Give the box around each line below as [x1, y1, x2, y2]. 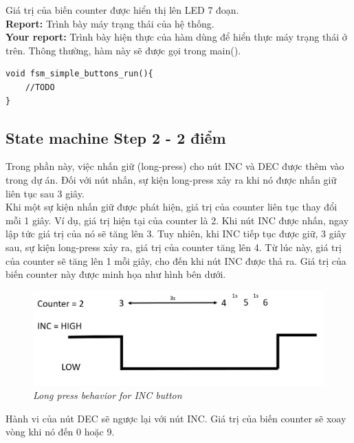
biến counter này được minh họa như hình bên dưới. [5, 267, 226, 281]
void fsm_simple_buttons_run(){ [5, 69, 153, 79]
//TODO [25, 82, 55, 92]
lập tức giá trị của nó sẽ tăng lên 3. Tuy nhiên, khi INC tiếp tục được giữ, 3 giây [5, 226, 346, 241]
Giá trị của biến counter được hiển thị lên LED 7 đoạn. [5, 3, 239, 17]
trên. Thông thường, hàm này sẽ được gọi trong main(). [5, 43, 241, 57]
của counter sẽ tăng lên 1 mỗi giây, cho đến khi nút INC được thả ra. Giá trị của [5, 253, 346, 268]
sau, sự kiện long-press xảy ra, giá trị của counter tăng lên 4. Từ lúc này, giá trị [5, 239, 342, 254]
